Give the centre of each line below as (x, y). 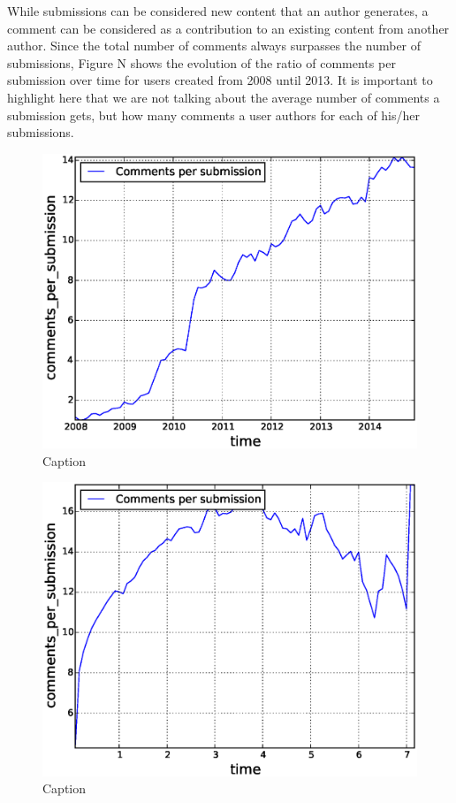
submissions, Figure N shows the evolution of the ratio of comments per (201, 62)
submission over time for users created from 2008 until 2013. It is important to (220, 80)
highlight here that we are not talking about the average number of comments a (224, 97)
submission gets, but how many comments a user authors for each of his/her (214, 115)
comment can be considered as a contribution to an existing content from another (228, 28)
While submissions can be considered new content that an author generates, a (218, 11)
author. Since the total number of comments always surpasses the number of (214, 46)
